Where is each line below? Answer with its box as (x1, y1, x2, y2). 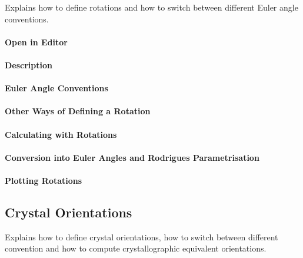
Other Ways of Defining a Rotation (5, 105, 151, 117)
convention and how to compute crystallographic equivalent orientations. (5, 242, 267, 254)
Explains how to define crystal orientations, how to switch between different (5, 230, 278, 243)
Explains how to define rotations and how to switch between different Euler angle (5, 1, 298, 13)
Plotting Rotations (5, 174, 82, 186)
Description (5, 58, 53, 71)
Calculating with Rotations (5, 128, 117, 140)
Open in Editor (5, 35, 68, 48)
